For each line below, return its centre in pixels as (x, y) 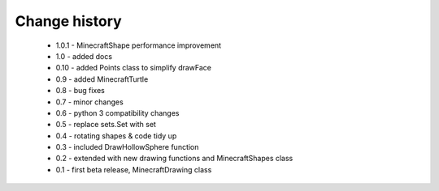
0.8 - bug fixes (80, 91)
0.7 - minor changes (89, 102)
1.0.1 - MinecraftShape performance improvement (139, 45)
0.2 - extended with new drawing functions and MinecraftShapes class (174, 159)
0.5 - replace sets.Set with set (106, 125)
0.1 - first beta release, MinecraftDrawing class (134, 169)
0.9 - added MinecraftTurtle (102, 79)
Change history (68, 21)
